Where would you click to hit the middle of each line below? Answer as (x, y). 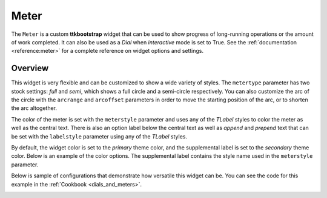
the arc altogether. (34, 108)
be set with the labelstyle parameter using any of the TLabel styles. (99, 136)
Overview (30, 68)
